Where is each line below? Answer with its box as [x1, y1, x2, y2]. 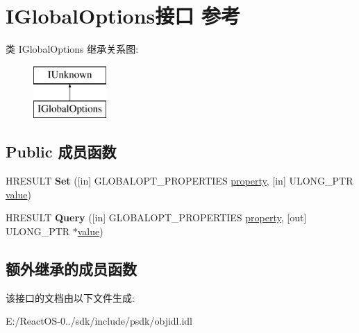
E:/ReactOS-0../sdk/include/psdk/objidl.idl [6, 314, 192, 328]
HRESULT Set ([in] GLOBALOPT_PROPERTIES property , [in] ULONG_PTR [6, 173, 353, 188]
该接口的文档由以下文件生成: [6, 290, 135, 305]
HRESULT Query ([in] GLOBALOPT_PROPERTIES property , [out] [6, 210, 307, 225]
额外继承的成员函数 [6, 257, 137, 279]
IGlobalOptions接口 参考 [6, 1, 240, 30]
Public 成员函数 [6, 141, 117, 162]
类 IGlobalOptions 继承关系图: [6, 42, 139, 56]
